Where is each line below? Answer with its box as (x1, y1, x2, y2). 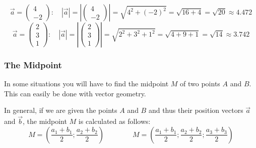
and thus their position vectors (148, 105, 243, 115)
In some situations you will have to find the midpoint (4, 78, 169, 89)
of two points (180, 78, 220, 89)
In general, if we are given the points (4, 105, 117, 115)
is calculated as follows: (78, 116, 151, 126)
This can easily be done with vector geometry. (4, 88, 146, 98)
